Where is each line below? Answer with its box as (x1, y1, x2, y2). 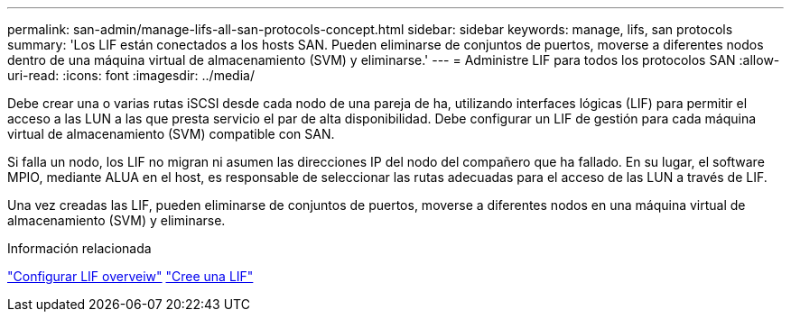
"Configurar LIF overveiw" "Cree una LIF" (7, 269, 254, 284)
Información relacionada (7, 241, 152, 256)
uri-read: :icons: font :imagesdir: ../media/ (7, 68, 255, 83)
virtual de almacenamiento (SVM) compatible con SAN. (7, 126, 335, 141)
